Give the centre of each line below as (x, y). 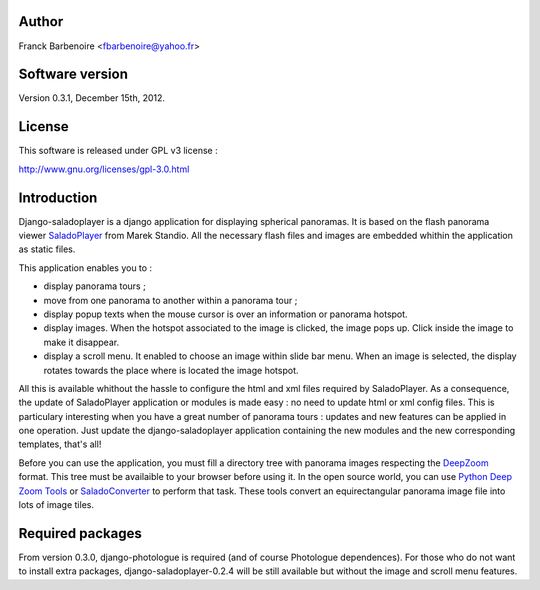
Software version (73, 74)
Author (41, 21)
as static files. (47, 249)
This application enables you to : (85, 267)
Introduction (58, 197)
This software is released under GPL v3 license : (118, 151)
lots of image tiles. (56, 505)
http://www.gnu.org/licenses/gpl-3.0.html (104, 169)
